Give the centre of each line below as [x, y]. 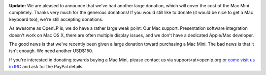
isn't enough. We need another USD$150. [51, 51]
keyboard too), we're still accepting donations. [56, 19]
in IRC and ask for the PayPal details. [46, 67]
